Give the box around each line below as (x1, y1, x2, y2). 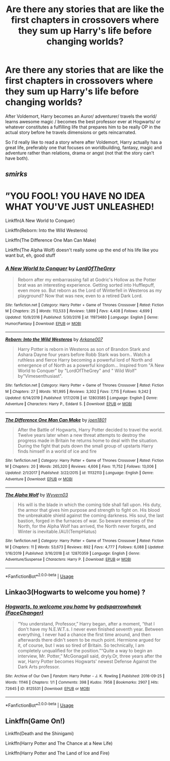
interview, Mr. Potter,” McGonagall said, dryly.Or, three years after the (17, 653, 162, 659)
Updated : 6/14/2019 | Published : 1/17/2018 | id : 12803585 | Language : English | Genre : (5, 395, 158, 400)
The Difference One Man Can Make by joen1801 (5, 417, 107, 423)
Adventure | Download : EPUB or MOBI (5, 476, 73, 481)
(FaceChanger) (5, 609, 44, 616)
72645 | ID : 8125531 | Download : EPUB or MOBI (5, 686, 90, 691)
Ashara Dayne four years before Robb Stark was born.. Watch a (17, 351, 150, 357)
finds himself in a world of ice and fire (17, 448, 97, 454)
